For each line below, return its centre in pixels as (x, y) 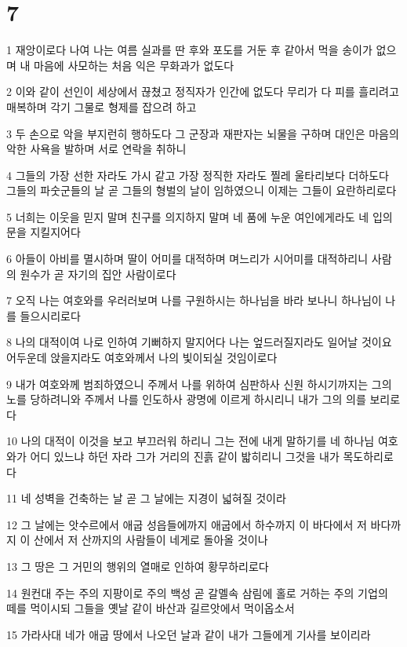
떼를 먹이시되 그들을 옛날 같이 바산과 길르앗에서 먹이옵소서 (151, 608)
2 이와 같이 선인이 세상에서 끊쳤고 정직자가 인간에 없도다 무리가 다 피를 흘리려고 (203, 91)
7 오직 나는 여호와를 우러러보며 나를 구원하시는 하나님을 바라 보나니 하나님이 (194, 300)
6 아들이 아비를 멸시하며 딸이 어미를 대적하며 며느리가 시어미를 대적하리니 (187, 259)
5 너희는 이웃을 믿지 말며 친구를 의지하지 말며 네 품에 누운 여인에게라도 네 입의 (200, 216)
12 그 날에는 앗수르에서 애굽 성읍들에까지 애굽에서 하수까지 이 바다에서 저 (187, 524)
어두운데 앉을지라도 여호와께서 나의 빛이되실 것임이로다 (142, 358)
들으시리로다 (50, 315)
